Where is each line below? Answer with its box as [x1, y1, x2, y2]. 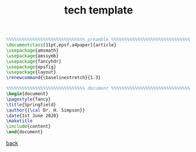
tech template [64, 4, 133, 17]
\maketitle [6, 118, 33, 124]
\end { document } [6, 129, 43, 135]
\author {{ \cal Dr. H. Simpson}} [6, 107, 85, 113]
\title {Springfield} [6, 102, 57, 107]
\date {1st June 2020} [6, 113, 59, 119]
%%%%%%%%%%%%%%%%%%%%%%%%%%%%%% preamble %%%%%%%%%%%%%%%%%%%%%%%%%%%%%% [6, 36, 191, 43]
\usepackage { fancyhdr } [6, 58, 62, 65]
